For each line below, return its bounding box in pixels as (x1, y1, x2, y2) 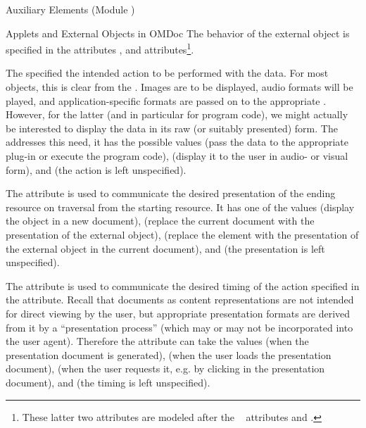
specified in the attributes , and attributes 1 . (6, 40, 194, 56)
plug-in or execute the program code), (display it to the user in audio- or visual (6, 149, 348, 163)
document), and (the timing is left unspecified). (6, 374, 210, 389)
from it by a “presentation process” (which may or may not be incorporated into (6, 320, 353, 334)
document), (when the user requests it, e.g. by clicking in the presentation (6, 361, 325, 376)
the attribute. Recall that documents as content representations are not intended (6, 292, 354, 307)
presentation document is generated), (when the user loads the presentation (6, 347, 332, 362)
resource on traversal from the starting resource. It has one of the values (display (6, 199, 355, 214)
